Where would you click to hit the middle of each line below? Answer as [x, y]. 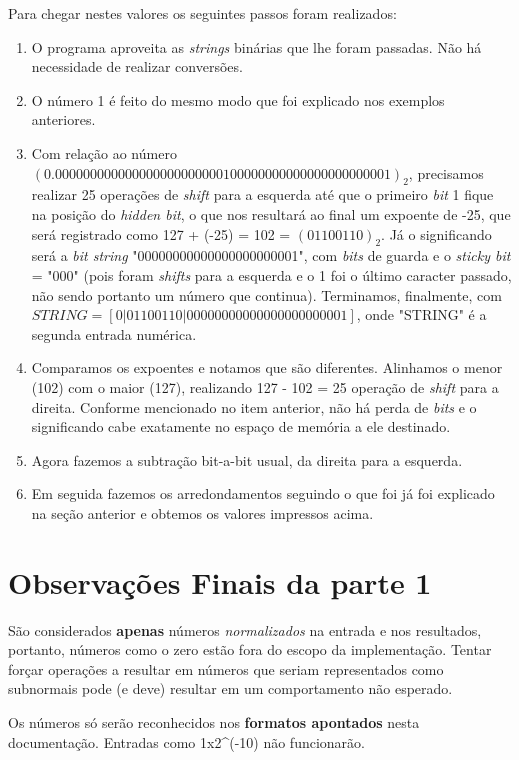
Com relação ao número [104, 152]
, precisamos [446, 172]
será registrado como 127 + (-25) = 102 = [161, 233]
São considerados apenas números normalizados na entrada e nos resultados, [245, 629]
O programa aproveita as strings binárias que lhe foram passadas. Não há [256, 46]
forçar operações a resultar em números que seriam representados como [226, 668]
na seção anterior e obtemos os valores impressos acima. [202, 512]
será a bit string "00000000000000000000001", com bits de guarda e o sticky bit [271, 255]
